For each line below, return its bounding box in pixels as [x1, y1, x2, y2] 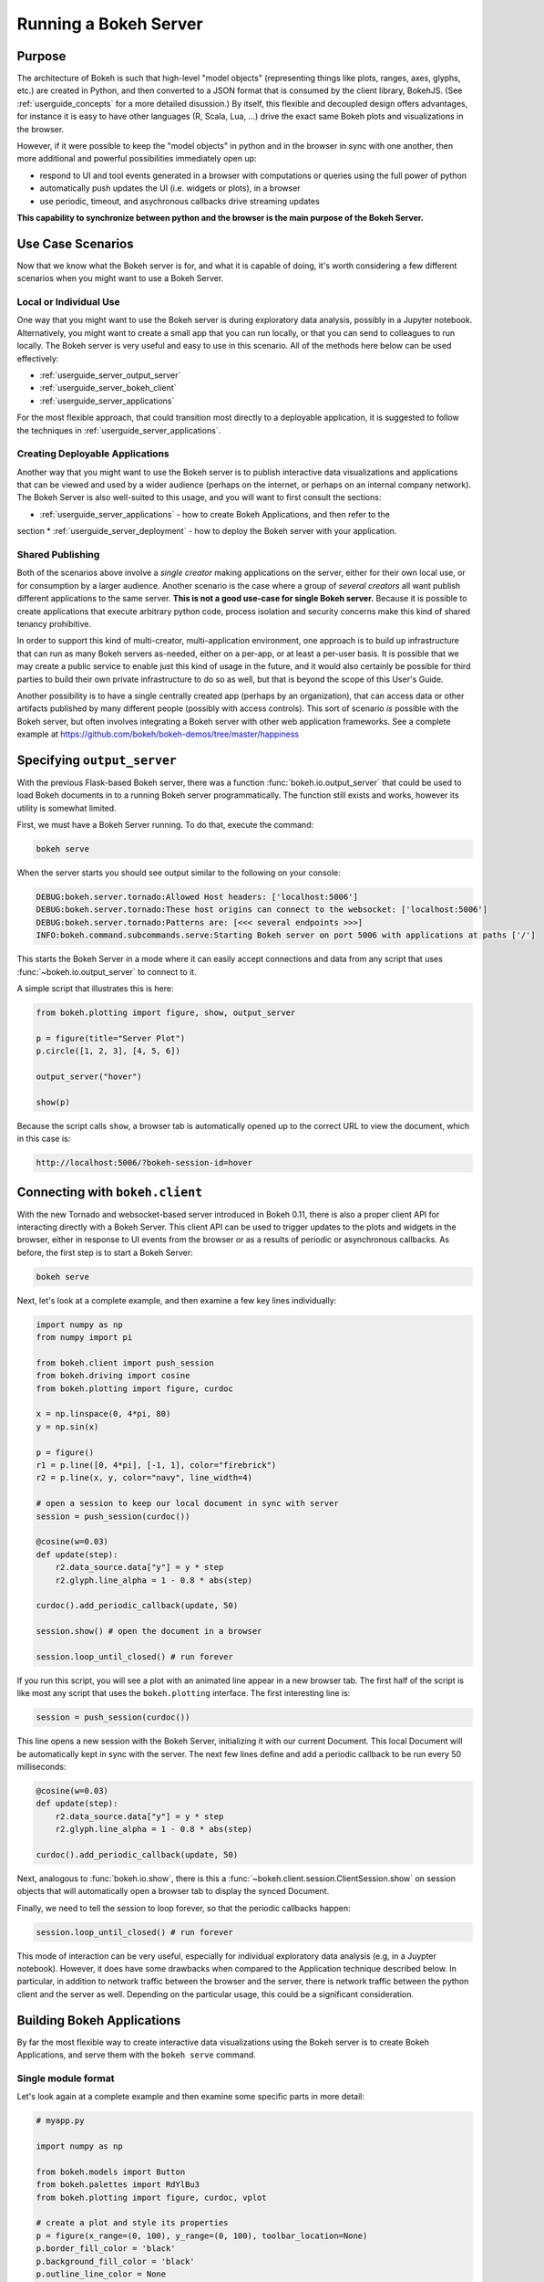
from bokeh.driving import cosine [36, 1370, 190, 1381]
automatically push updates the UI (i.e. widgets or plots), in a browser [39, 183, 301, 194]
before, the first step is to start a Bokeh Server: [16, 1247, 193, 1258]
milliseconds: [16, 1762, 67, 1773]
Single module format [16, 2072, 115, 2085]
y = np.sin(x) [36, 1421, 99, 1432]
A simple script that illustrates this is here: [16, 983, 174, 994]
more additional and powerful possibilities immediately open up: [16, 153, 257, 164]
